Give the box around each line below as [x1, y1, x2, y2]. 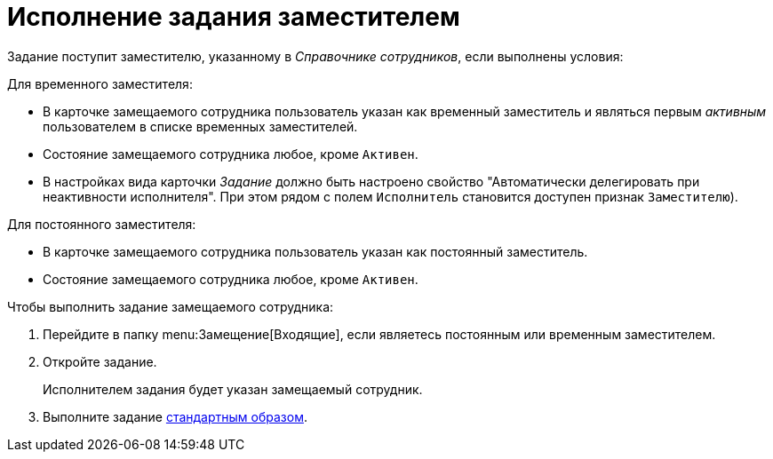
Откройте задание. [43, 353, 157, 369]
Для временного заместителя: [7, 75, 193, 91]
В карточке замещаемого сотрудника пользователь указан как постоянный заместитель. [43, 243, 588, 259]
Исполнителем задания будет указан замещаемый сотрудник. [43, 381, 423, 397]
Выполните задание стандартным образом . [43, 408, 307, 424]
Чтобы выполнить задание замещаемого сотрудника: [7, 298, 334, 314]
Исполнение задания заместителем [7, 2, 460, 32]
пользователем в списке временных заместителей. [43, 118, 358, 134]
